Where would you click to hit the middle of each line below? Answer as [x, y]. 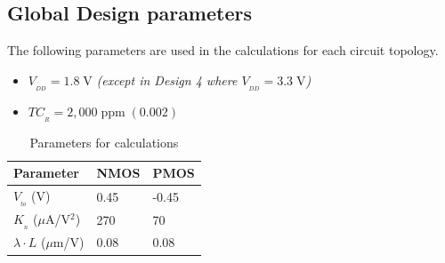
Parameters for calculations [104, 142]
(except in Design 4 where [167, 80]
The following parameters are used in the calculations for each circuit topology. [223, 50]
